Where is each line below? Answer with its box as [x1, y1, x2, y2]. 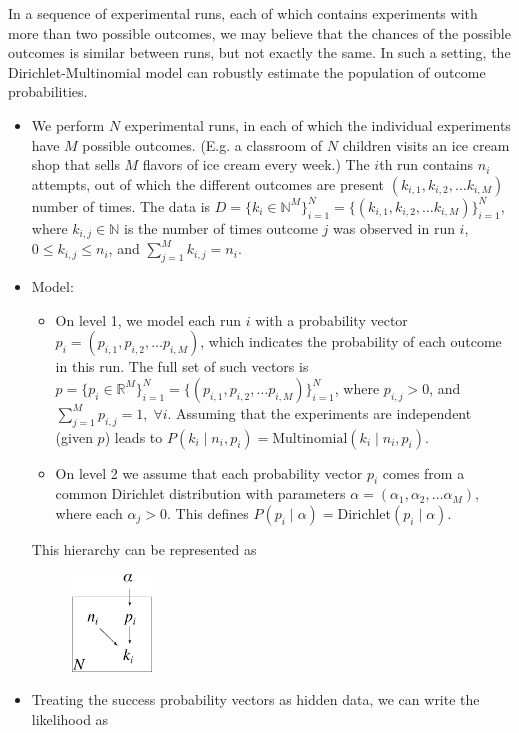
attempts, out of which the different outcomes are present [31, 173, 385, 194]
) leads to [104, 426, 163, 447]
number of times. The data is [31, 195, 211, 216]
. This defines [167, 502, 249, 523]
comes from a [382, 462, 465, 483]
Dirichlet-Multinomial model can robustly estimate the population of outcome [8, 61, 486, 82]
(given [55, 426, 93, 447]
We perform [31, 114, 105, 135]
